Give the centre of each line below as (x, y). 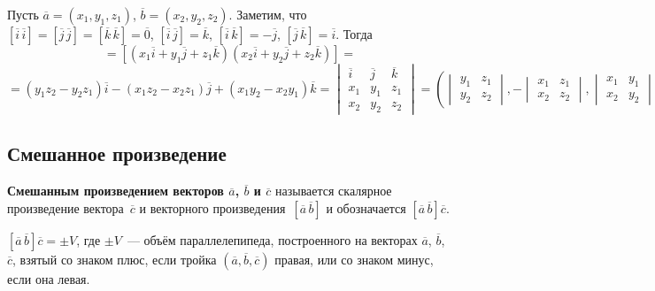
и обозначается (366, 207)
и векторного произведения (212, 207)
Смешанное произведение (117, 153)
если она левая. (49, 278)
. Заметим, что (268, 14)
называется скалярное (333, 191)
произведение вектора (65, 207)
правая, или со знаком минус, (354, 259)
